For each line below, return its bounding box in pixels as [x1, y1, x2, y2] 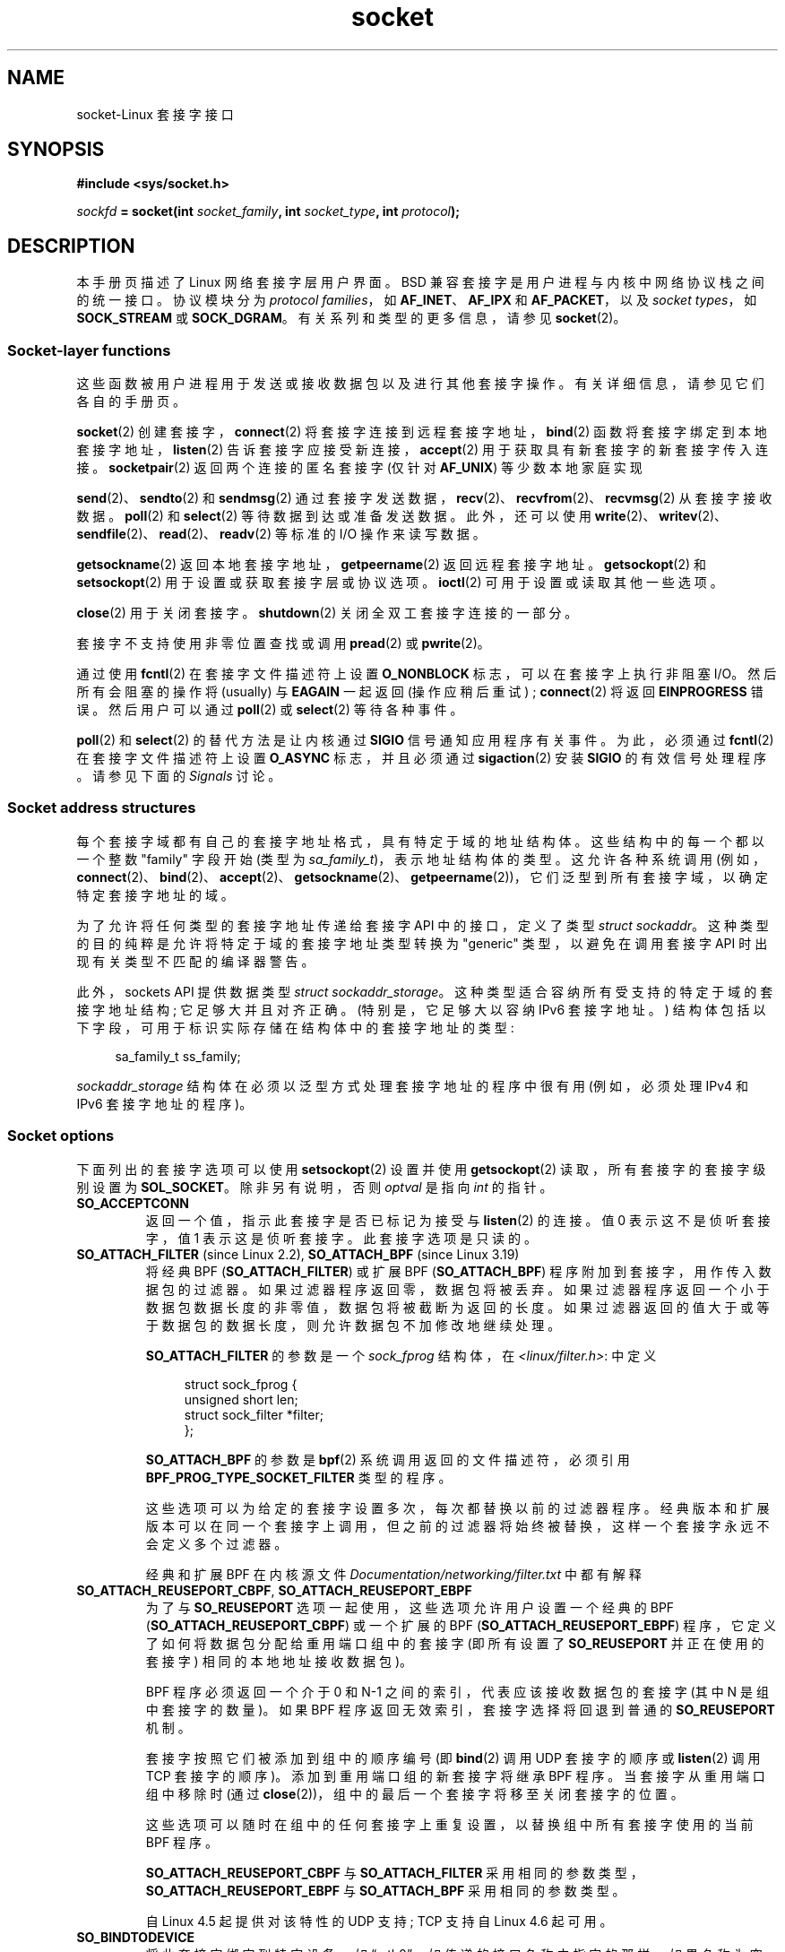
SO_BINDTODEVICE [76, 1929, 195, 1945]
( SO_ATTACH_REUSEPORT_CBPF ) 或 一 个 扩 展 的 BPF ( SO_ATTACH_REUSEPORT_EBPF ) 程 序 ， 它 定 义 [145, 1617, 776, 1633]
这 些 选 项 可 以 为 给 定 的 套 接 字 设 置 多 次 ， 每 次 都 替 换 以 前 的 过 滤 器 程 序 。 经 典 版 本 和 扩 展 [145, 1499, 770, 1516]
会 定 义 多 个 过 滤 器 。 [145, 1535, 288, 1551]
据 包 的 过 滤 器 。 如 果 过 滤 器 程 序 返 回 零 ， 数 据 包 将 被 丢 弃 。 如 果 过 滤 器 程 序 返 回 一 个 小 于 [145, 1281, 770, 1297]
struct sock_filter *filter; [184, 1406, 323, 1422]
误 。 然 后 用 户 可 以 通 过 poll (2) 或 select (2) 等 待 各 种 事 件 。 [76, 702, 463, 718]
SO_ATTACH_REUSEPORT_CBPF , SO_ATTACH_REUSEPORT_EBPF [76, 1582, 472, 1598]
